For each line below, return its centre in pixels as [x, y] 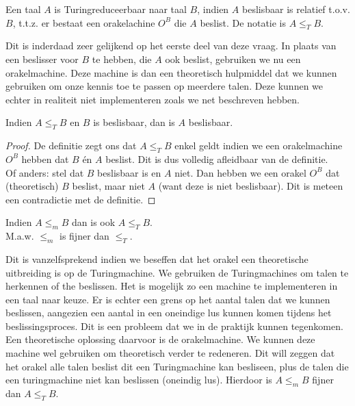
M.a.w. [20, 236]
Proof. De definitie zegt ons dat [71, 145]
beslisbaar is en [129, 172]
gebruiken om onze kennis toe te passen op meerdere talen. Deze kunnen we [165, 86]
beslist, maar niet [108, 186]
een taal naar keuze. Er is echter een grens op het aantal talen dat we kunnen [168, 299]
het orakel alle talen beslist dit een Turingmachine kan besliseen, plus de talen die [177, 366]
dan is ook [94, 222]
